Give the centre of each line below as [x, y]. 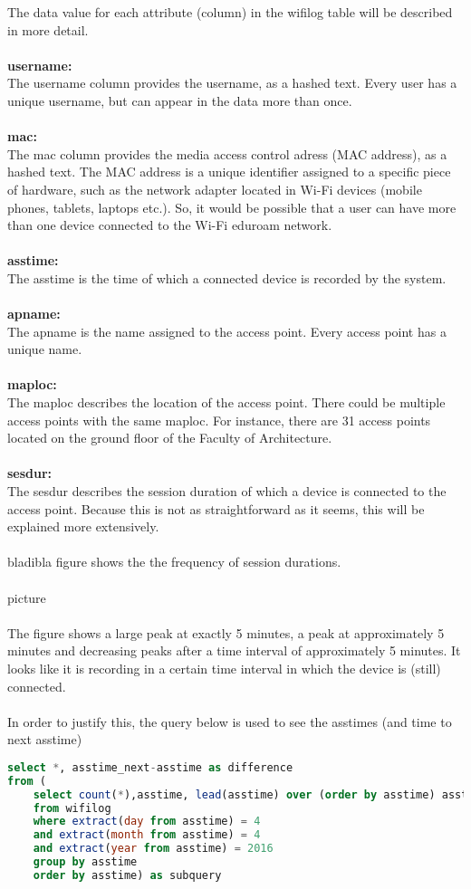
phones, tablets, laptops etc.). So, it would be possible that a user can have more [232, 207]
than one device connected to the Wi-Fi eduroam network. [170, 225]
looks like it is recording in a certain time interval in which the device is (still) [224, 668]
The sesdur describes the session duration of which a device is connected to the [227, 491]
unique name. [45, 349]
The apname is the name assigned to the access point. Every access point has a [227, 331]
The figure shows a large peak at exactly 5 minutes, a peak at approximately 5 [226, 632]
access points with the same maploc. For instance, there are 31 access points [219, 420]
